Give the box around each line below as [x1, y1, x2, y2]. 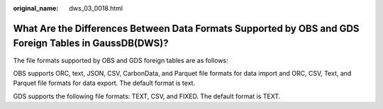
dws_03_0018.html [69, 4, 123, 12]
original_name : [13, 4, 59, 12]
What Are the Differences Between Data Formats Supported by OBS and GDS [13, 22, 360, 35]
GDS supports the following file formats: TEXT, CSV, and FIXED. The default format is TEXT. [13, 92, 281, 101]
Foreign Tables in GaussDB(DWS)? [13, 38, 169, 50]
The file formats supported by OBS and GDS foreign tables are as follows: [13, 56, 228, 64]
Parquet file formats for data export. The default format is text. [13, 79, 195, 88]
